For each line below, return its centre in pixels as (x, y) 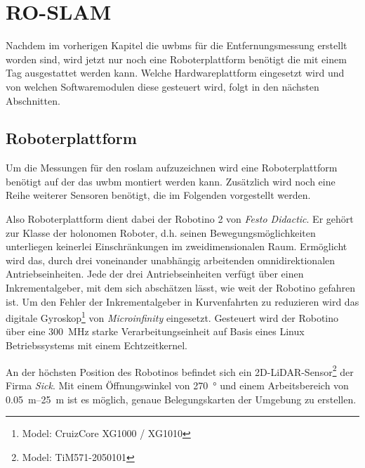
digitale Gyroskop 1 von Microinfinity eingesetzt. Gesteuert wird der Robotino (172, 317)
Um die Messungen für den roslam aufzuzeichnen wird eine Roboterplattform (172, 168)
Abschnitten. (33, 100)
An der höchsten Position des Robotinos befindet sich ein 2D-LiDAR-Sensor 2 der (180, 370)
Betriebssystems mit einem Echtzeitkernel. (97, 345)
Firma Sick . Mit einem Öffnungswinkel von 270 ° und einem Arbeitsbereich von (177, 385)
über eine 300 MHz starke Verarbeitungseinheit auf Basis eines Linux (155, 331)
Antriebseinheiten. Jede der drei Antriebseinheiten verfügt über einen (155, 274)
